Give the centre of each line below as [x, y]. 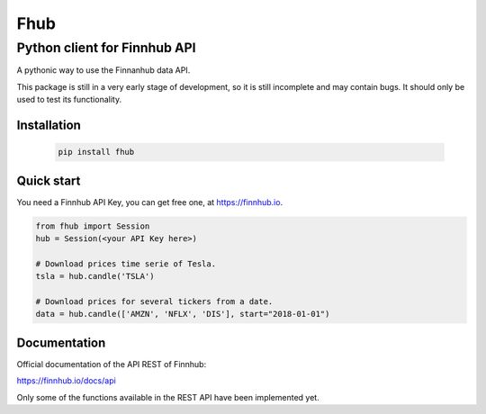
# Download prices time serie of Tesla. [126, 264]
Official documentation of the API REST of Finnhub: [112, 364]
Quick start [49, 180]
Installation [49, 125]
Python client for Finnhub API [107, 48]
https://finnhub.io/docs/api [66, 381]
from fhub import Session [93, 226]
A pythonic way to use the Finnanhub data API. [103, 70]
